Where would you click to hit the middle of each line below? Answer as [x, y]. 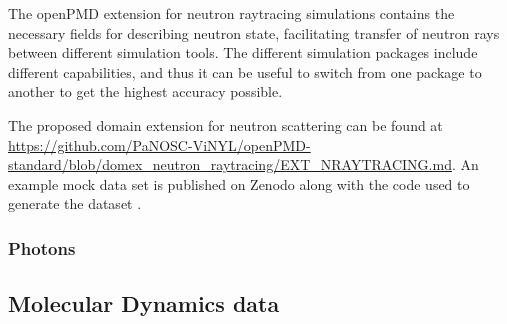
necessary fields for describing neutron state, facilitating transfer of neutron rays [254, 32]
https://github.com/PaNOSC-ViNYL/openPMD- [159, 144]
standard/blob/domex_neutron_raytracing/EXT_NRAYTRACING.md [230, 164]
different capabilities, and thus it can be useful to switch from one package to [245, 71]
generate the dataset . [75, 203]
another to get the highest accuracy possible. [145, 91]
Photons [42, 247]
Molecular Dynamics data [144, 303]
